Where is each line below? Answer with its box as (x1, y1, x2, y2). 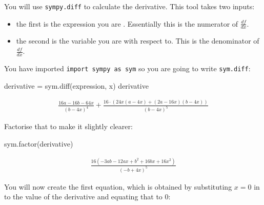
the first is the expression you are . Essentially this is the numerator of (16, 18, 238, 29)
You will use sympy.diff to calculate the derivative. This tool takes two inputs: (4, 1, 255, 11)
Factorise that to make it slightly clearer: (4, 121, 133, 132)
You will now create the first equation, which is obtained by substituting (4, 181, 232, 192)
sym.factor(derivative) (4, 138, 73, 149)
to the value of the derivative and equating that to (4, 191, 163, 202)
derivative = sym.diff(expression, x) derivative (4, 80, 149, 91)
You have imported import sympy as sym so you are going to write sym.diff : (4, 63, 251, 73)
